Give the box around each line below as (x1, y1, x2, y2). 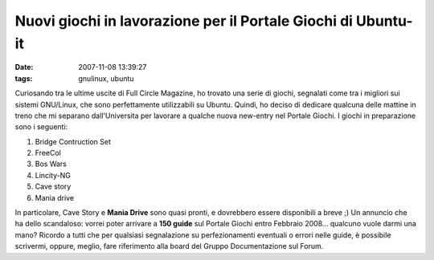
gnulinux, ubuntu (78, 73, 134, 83)
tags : (14, 73, 33, 83)
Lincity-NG (35, 170, 72, 180)
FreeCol (35, 148, 62, 158)
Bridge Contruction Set (35, 136, 112, 146)
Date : (14, 63, 34, 72)
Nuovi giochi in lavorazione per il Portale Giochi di (14, 12, 354, 30)
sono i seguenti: (14, 122, 68, 132)
